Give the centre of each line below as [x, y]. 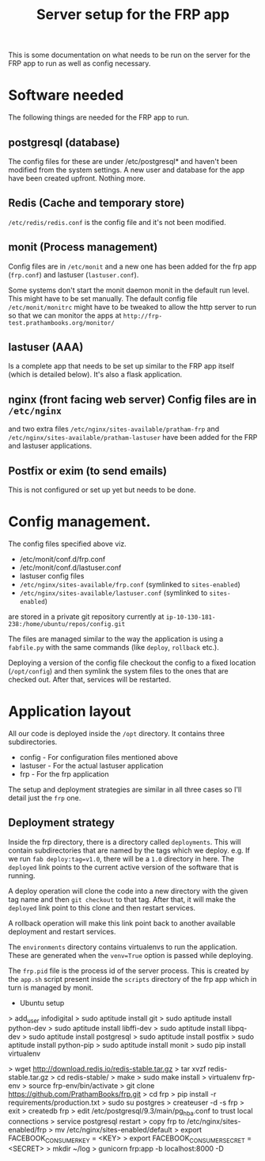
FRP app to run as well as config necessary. [79, 63]
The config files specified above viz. [67, 544]
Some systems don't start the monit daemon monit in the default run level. [129, 290]
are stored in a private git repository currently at [86, 617]
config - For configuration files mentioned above [98, 757]
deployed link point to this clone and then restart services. [102, 907]
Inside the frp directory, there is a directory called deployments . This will [125, 842]
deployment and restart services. [62, 931]
